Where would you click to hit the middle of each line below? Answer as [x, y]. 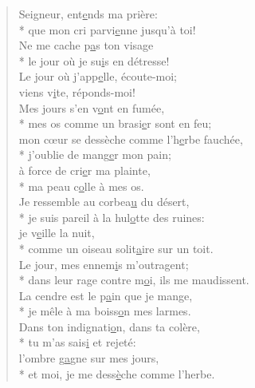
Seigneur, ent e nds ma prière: [88, 14]
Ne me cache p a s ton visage [86, 45]
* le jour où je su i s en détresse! [94, 60]
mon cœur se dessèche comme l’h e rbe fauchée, [131, 139]
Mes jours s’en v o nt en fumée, [92, 107]
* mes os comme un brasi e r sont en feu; [115, 123]
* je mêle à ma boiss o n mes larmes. [105, 311]
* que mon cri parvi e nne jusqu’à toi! [107, 29]
